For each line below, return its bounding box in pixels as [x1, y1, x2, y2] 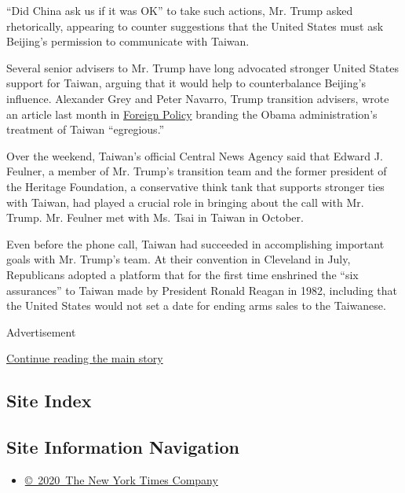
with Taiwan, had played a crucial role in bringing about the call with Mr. [6, 193, 364, 210]
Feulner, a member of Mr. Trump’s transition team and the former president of [6, 163, 387, 179]
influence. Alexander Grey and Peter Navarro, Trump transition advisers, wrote [6, 90, 389, 106]
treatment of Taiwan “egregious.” [6, 121, 165, 138]
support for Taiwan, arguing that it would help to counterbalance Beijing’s [6, 75, 366, 91]
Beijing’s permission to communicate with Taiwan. [6, 33, 250, 50]
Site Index [6, 388, 92, 413]
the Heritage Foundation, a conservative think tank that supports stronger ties [6, 178, 385, 194]
